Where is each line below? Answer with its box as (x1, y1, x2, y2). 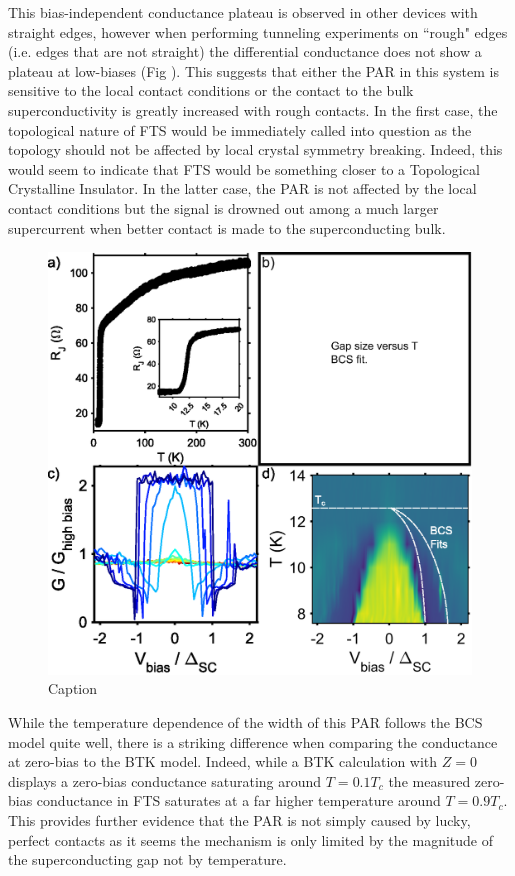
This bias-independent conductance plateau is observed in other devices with (8, 2, 478, 22)
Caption (48, 678, 98, 699)
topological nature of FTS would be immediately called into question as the (8, 119, 472, 140)
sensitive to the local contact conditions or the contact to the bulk (8, 80, 414, 101)
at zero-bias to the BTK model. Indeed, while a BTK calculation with (8, 751, 438, 772)
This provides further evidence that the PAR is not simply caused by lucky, (8, 810, 471, 831)
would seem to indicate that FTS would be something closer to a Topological (8, 158, 480, 179)
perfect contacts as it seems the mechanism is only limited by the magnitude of (8, 829, 493, 850)
